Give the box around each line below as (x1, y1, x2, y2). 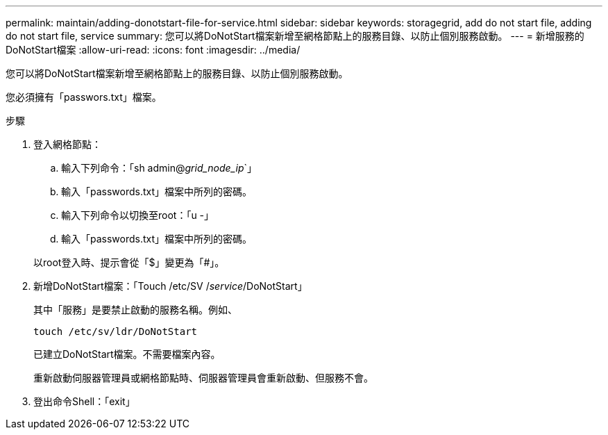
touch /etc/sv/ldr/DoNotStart (33, 326, 198, 337)
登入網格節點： (33, 138, 101, 150)
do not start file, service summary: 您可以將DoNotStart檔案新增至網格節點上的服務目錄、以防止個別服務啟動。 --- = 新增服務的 (6, 30, 584, 42)
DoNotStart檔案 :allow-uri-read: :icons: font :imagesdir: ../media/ (6, 44, 301, 56)
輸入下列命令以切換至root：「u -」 (61, 209, 214, 221)
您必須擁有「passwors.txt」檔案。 (6, 91, 162, 103)
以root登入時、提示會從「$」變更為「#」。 (33, 256, 225, 268)
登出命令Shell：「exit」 (33, 395, 135, 407)
